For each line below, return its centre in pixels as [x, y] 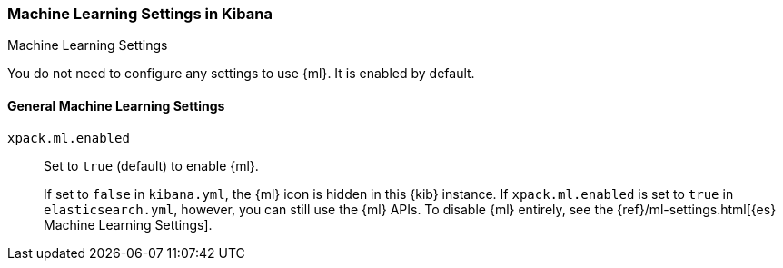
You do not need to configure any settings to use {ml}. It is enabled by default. [241, 74]
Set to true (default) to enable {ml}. [151, 165]
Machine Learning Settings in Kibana [140, 14]
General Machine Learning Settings [116, 105]
